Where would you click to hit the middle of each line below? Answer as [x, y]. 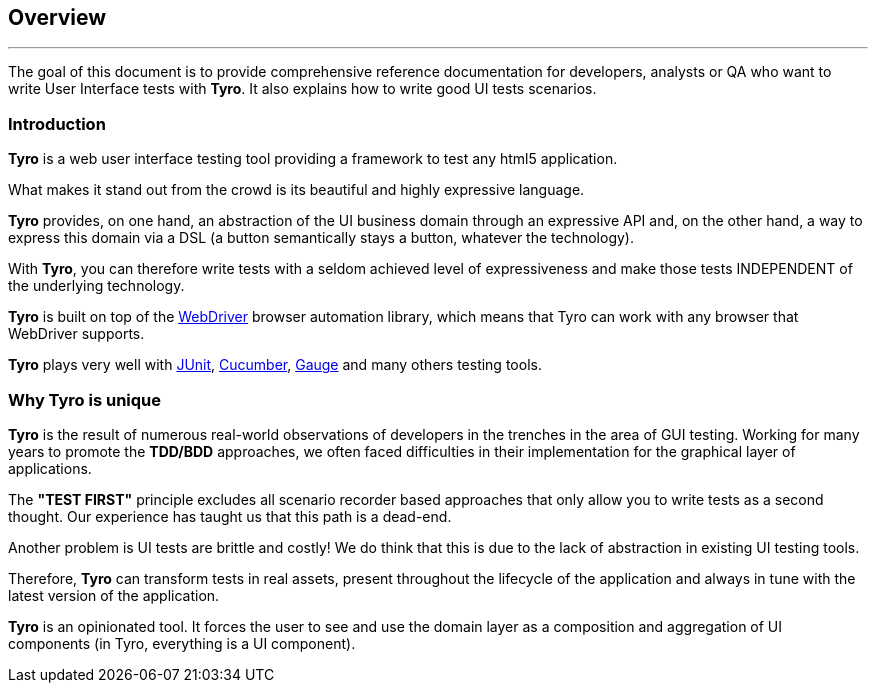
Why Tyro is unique [85, 399]
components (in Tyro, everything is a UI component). [182, 643]
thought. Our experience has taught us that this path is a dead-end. [230, 516]
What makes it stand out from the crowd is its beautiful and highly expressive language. [296, 190]
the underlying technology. [96, 286]
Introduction [57, 123]
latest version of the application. [114, 595]
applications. [50, 468]
